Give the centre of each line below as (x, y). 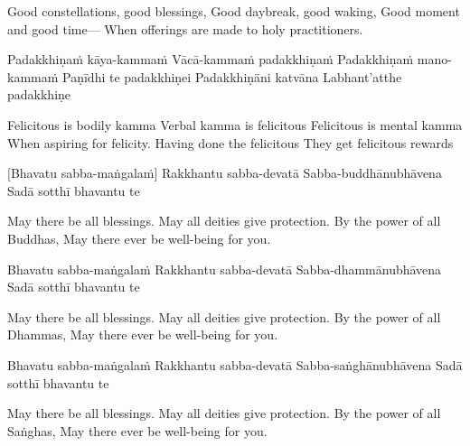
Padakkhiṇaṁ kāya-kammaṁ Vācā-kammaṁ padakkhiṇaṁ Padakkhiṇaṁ (211, 59)
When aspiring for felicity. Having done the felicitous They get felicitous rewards (230, 142)
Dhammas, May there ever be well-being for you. (143, 334)
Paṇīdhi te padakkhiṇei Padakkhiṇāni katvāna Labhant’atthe (232, 76)
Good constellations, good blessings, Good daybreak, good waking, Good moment (234, 11)
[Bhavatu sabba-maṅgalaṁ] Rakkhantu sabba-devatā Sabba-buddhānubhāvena (225, 173)
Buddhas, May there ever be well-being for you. (139, 238)
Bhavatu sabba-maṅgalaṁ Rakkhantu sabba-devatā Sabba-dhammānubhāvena (225, 269)
